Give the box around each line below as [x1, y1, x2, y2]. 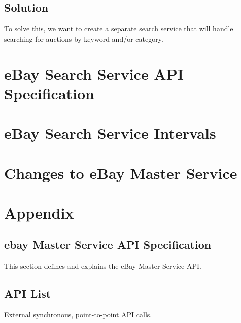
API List [4, 285, 51, 301]
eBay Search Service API [4, 63, 184, 84]
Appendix [4, 202, 74, 223]
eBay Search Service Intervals [4, 123, 216, 143]
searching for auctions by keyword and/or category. [4, 33, 163, 44]
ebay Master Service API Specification [4, 237, 212, 253]
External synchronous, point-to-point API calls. [4, 309, 152, 320]
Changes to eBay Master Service [4, 162, 237, 183]
